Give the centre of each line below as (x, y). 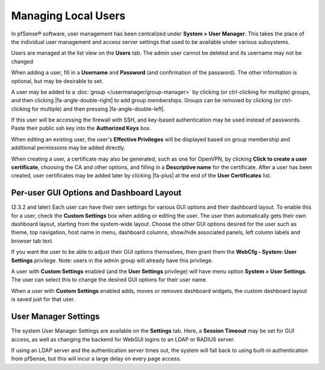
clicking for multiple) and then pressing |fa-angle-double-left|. (88, 109)
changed (22, 61)
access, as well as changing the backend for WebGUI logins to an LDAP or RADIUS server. (123, 339)
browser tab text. (32, 241)
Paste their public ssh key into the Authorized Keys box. (81, 128)
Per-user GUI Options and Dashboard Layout (96, 193)
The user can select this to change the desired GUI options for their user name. (109, 280)
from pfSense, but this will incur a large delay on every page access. (96, 359)
